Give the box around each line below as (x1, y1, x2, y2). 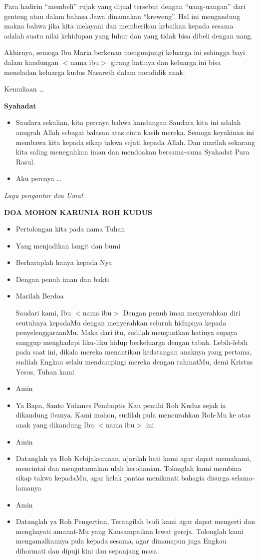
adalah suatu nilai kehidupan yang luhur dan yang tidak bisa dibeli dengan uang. (4, 30, 253, 40)
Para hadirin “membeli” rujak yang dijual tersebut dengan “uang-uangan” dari (4, 1, 246, 11)
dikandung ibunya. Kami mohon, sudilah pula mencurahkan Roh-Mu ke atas (15, 409, 251, 420)
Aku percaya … (15, 173, 61, 183)
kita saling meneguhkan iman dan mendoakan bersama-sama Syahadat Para (15, 146, 250, 157)
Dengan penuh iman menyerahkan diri (123, 307, 241, 318)
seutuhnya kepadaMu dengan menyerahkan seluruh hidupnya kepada (15, 317, 227, 327)
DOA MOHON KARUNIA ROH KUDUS (4, 206, 152, 217)
